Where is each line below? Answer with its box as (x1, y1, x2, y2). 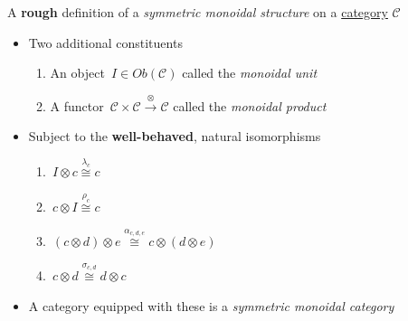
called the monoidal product (173, 96, 327, 115)
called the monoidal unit (182, 63, 318, 82)
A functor (50, 96, 104, 115)
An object (50, 63, 105, 82)
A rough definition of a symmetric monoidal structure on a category (7, 3, 388, 21)
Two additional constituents (28, 33, 183, 52)
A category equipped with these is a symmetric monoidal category (28, 296, 394, 315)
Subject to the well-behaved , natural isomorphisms (28, 127, 321, 146)
